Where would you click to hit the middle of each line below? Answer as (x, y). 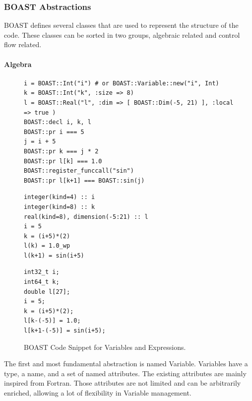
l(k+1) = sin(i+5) (54, 255)
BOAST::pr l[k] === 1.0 (63, 161)
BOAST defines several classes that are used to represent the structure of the (121, 25)
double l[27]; (47, 292)
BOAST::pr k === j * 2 (61, 151)
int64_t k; (42, 282)
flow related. (23, 44)
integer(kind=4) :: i (60, 197)
